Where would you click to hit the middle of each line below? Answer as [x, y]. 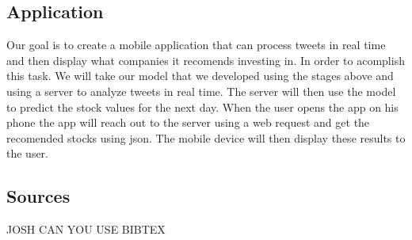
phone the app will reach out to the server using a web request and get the [188, 122]
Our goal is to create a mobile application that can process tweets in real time [196, 45]
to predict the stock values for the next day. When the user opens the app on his [202, 107]
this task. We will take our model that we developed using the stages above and [200, 76]
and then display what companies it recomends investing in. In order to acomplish [206, 60]
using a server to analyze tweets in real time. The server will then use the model [201, 91]
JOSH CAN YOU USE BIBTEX [86, 229]
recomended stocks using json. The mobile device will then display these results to [206, 137]
